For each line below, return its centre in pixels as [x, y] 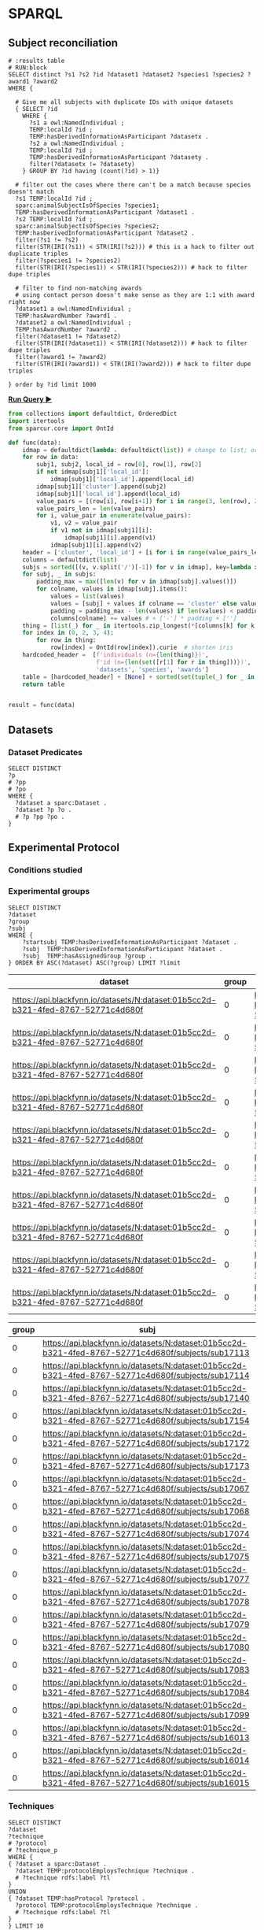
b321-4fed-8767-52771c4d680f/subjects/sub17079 [146, 1624]
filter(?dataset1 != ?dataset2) [68, 336]
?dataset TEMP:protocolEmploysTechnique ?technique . [105, 1871]
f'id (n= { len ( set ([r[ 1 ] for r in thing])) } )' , [173, 662]
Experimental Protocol [64, 848]
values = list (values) [87, 596]
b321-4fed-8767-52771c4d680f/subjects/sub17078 [146, 1602]
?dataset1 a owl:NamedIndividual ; [73, 309]
